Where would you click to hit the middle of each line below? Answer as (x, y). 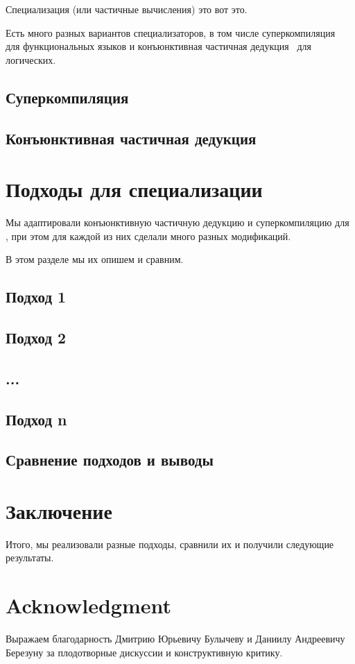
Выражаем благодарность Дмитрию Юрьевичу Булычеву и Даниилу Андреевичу (175, 639)
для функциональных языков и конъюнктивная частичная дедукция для (158, 46)
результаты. (30, 557)
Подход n (36, 419)
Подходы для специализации (134, 189)
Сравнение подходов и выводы (110, 460)
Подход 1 (36, 297)
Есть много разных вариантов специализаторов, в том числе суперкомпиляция (171, 32)
